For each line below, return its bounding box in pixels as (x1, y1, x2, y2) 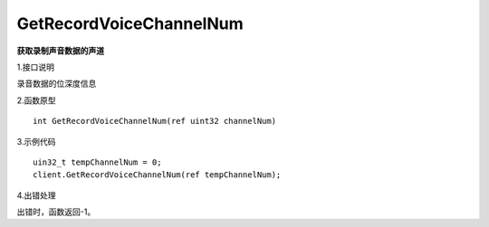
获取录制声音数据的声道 (16, 45, 104, 56)
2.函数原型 (16, 95, 56, 106)
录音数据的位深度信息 (16, 78, 97, 90)
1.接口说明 (16, 61, 54, 72)
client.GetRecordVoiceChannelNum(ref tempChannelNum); (33, 170, 282, 180)
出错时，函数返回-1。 (16, 206, 96, 217)
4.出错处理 (16, 190, 56, 201)
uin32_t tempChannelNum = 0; (33, 156, 162, 167)
